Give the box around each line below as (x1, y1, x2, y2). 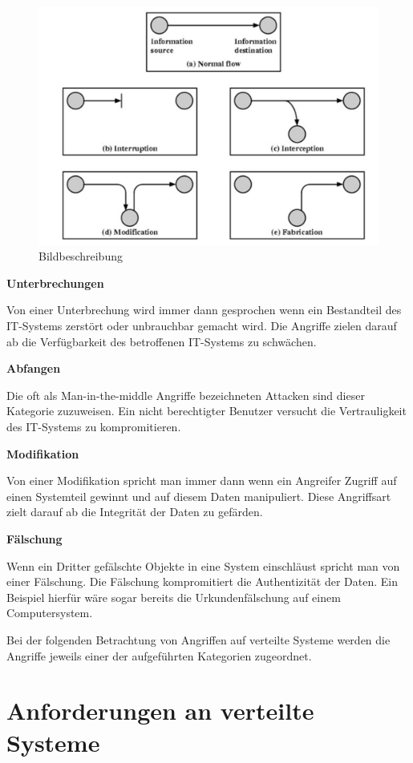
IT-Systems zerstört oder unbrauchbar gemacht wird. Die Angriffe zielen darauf (6, 317, 397, 334)
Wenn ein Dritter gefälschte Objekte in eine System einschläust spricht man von (6, 557, 400, 574)
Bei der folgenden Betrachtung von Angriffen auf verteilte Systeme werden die (6, 631, 391, 648)
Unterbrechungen (6, 274, 104, 291)
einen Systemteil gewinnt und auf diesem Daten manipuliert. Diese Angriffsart (6, 487, 391, 504)
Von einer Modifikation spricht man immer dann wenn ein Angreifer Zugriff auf (6, 472, 397, 489)
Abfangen (6, 360, 61, 377)
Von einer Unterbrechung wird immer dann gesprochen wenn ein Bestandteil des (6, 301, 402, 318)
